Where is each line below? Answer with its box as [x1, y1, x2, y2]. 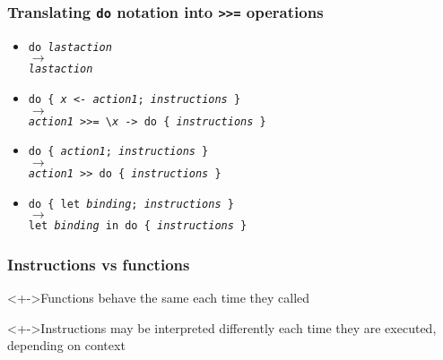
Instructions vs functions [7, 253, 190, 275]
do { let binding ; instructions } [28, 197, 234, 210]
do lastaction [28, 40, 112, 54]
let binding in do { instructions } [28, 219, 248, 233]
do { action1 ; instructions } [28, 145, 209, 159]
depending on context [7, 336, 126, 355]
